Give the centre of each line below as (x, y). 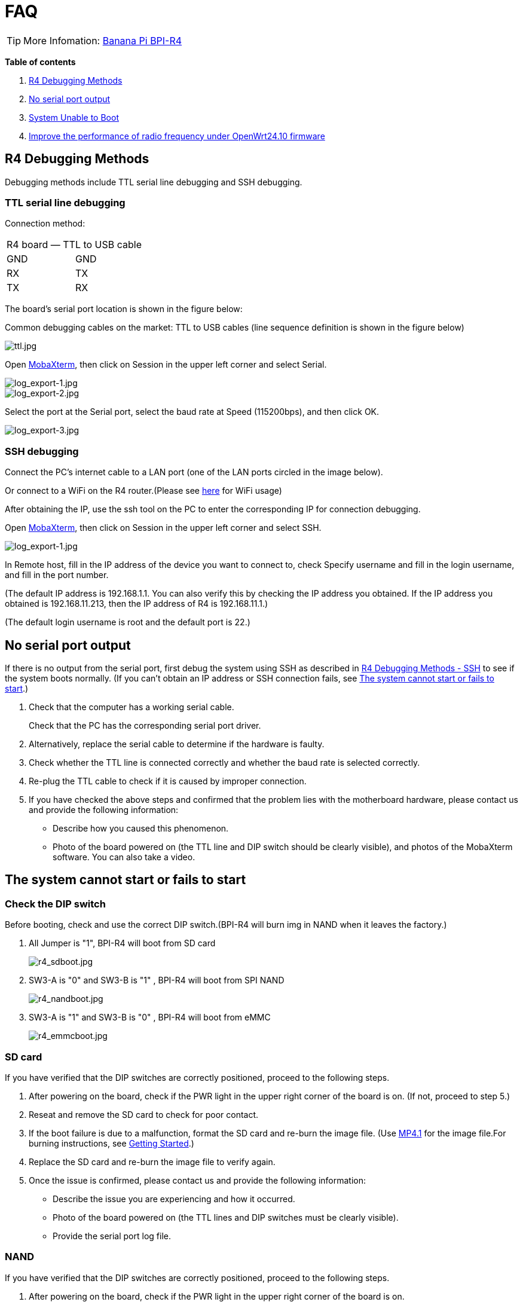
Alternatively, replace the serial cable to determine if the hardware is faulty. (177, 744)
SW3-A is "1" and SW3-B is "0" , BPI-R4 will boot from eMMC (150, 1017)
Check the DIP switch (55, 904)
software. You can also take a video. (124, 857)
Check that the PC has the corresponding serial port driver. (145, 725)
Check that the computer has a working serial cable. (131, 707)
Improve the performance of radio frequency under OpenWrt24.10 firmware (177, 136)
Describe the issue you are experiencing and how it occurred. (174, 1199)
